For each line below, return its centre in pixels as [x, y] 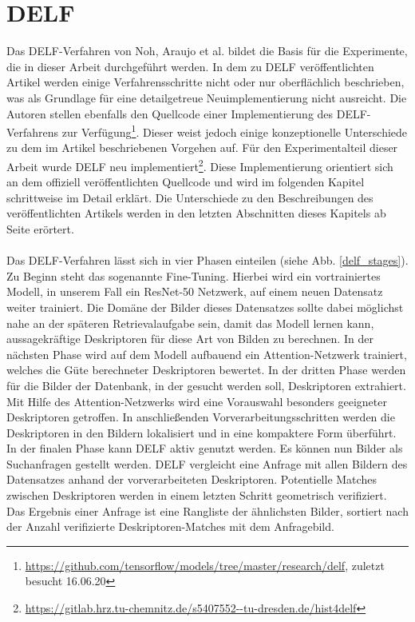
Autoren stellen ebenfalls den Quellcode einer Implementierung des [170, 113]
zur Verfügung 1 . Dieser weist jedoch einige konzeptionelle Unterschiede [235, 131]
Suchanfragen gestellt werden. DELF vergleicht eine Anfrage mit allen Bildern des [207, 463]
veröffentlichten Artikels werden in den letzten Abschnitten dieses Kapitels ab [196, 213]
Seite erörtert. [40, 228]
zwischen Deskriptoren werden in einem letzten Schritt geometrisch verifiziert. [197, 495]
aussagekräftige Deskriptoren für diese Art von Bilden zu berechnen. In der [190, 339]
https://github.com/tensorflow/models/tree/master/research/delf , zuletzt [205, 565]
